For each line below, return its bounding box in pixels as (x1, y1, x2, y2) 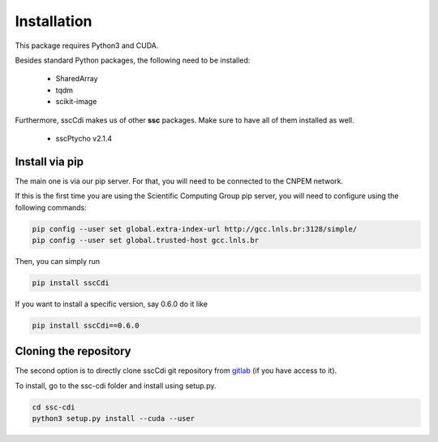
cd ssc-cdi (32, 402, 75, 412)
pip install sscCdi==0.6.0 (32, 321, 140, 330)
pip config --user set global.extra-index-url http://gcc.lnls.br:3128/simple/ (32, 224, 358, 233)
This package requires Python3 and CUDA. (15, 41, 159, 50)
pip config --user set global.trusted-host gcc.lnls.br (32, 236, 260, 245)
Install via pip (15, 154, 84, 168)
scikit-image (55, 97, 97, 106)
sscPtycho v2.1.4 (55, 133, 113, 143)
